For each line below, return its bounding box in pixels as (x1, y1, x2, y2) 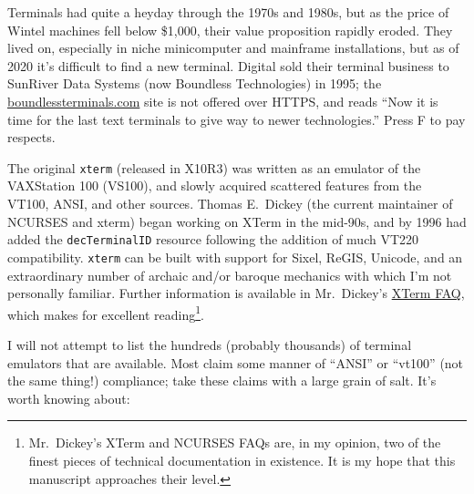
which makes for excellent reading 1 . (7, 302, 204, 324)
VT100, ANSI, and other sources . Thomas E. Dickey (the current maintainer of (7, 194, 453, 212)
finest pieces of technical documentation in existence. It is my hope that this (28, 450, 456, 469)
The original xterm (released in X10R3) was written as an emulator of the (7, 158, 421, 177)
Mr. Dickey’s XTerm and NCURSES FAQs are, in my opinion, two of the (28, 433, 441, 452)
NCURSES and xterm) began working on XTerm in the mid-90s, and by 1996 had (7, 211, 467, 231)
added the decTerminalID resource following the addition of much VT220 (7, 230, 419, 249)
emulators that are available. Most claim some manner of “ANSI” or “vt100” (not (7, 353, 464, 372)
